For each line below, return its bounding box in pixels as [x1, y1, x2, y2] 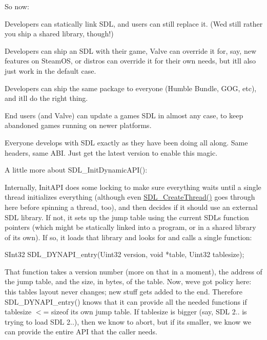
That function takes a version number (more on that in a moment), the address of [5, 266, 262, 277]
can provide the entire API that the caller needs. [5, 326, 157, 337]
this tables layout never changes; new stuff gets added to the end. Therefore [5, 286, 243, 297]
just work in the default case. [5, 65, 96, 76]
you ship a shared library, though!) [5, 28, 114, 39]
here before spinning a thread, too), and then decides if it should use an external [5, 201, 258, 212]
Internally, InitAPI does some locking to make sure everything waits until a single [5, 181, 261, 192]
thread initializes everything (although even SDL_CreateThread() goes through [5, 192, 255, 202]
